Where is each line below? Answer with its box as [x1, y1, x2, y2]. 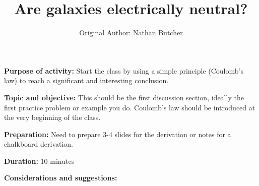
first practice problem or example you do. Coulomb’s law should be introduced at [4, 102, 255, 112]
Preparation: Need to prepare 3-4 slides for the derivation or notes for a [4, 129, 231, 139]
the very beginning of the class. [4, 112, 101, 122]
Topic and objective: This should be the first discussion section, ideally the [4, 92, 244, 102]
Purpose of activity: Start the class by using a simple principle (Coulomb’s [4, 65, 243, 76]
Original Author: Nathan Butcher [79, 27, 183, 38]
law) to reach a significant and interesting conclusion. [4, 75, 169, 86]
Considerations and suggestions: [4, 172, 117, 183]
